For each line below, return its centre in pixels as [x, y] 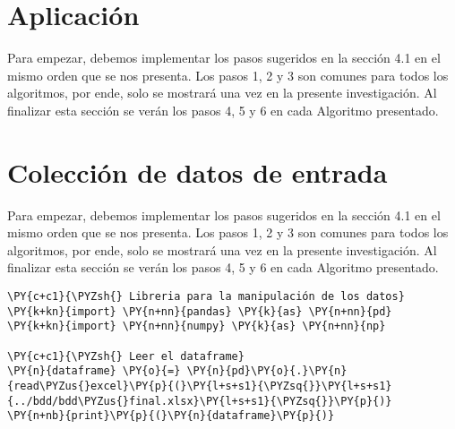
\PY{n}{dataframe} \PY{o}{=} [94, 371]
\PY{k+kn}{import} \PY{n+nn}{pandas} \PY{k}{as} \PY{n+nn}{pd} [200, 311]
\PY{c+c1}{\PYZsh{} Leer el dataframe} [126, 356]
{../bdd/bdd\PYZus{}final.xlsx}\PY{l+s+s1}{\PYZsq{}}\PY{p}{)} [200, 401]
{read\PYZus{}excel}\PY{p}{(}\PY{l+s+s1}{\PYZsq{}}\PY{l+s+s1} [200, 386]
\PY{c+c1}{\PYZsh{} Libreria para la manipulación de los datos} [206, 296]
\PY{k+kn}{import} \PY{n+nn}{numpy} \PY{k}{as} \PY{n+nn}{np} [197, 326]
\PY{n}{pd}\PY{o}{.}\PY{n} [267, 371]
